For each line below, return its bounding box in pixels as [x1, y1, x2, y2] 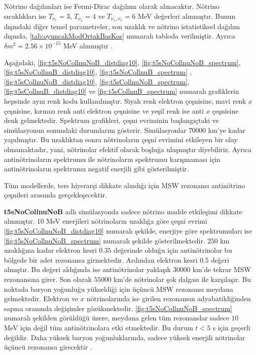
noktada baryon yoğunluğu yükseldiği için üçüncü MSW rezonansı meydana [4, 283, 233, 294]
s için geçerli [213, 322, 251, 332]
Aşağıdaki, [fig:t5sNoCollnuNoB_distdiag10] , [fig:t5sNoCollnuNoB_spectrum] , [4, 57, 241, 67]
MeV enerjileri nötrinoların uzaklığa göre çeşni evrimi [46, 216, 207, 226]
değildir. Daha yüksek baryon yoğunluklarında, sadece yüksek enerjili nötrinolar [4, 332, 245, 342]
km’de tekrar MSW [192, 264, 251, 275]
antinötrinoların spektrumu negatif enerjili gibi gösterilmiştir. [4, 163, 189, 174]
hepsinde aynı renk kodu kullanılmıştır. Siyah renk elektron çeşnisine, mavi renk [4, 95, 246, 106]
